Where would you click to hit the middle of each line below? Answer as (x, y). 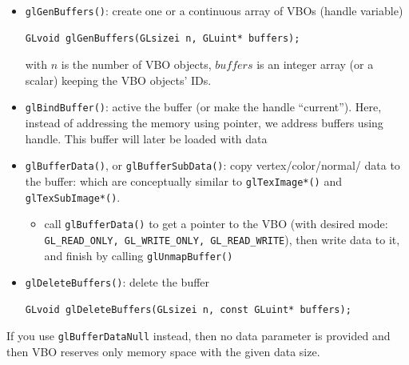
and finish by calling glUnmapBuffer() (139, 255)
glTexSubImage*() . (73, 197)
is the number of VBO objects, (136, 64)
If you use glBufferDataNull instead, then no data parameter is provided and (199, 336)
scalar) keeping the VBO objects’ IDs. (118, 80)
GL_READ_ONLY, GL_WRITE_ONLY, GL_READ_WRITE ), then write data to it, (222, 239)
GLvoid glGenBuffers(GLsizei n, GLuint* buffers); (163, 38)
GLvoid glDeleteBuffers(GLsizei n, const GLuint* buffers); (188, 309)
